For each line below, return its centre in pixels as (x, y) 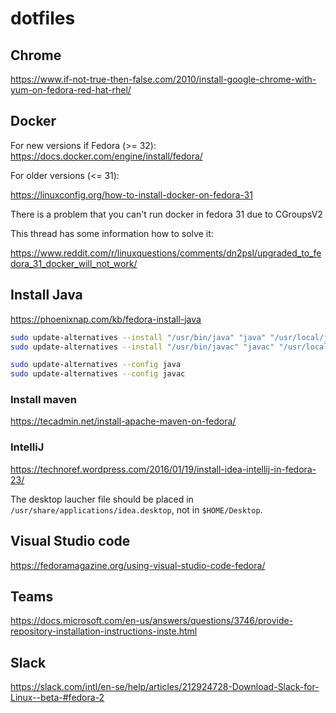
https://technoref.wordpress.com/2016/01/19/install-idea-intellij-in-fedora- (163, 469)
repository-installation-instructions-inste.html (104, 631)
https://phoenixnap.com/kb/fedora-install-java (106, 319)
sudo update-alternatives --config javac (98, 374)
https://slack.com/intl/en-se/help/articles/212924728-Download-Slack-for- (165, 687)
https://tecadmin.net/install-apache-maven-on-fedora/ (123, 421)
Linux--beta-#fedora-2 (57, 698)
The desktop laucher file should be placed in (102, 499)
